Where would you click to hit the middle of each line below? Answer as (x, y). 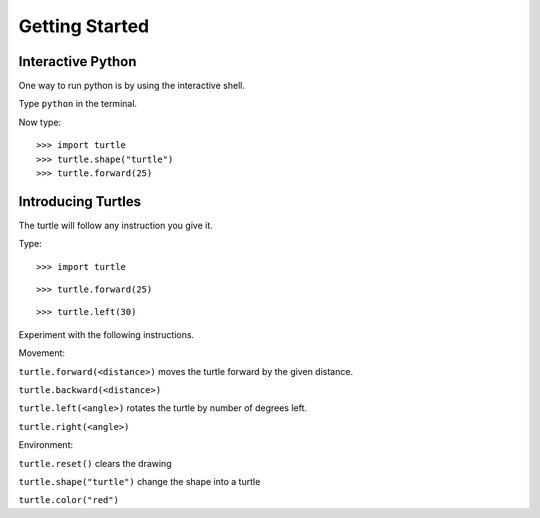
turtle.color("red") (69, 500)
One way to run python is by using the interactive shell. (131, 86)
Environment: (46, 445)
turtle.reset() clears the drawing (95, 463)
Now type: (40, 122)
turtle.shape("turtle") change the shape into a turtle (139, 481)
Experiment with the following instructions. (106, 334)
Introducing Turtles (80, 201)
